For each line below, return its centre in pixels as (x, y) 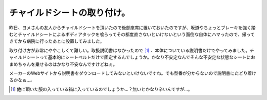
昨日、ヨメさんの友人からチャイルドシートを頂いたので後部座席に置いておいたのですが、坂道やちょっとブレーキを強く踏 (132, 28)
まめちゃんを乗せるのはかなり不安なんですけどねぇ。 (63, 64)
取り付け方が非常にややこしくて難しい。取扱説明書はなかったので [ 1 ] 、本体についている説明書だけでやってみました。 (130, 50)
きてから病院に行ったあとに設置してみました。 (57, 41)
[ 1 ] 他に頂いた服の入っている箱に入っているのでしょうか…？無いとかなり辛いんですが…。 (102, 89)
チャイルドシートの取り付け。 (70, 13)
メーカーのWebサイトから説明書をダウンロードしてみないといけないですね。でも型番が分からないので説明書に (122, 73)
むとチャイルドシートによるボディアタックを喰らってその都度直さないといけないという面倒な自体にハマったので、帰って (132, 34)
